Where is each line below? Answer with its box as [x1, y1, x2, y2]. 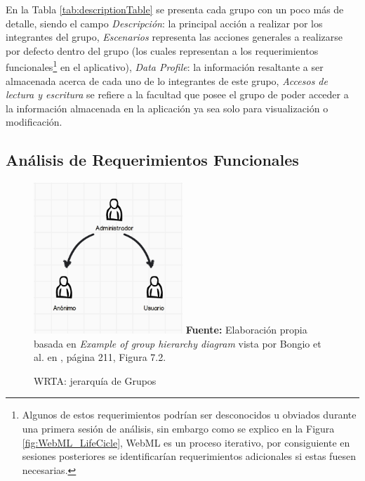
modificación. [6, 114, 62, 129]
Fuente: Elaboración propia [185, 322, 307, 336]
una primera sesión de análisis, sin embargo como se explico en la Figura [22, 421, 335, 435]
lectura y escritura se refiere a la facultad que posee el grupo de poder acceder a [6, 87, 349, 102]
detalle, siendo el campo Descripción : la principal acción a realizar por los [6, 15, 323, 30]
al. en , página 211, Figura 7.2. [34, 350, 166, 364]
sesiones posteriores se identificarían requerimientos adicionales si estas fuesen [22, 449, 356, 463]
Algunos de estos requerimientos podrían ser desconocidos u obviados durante [22, 407, 357, 422]
